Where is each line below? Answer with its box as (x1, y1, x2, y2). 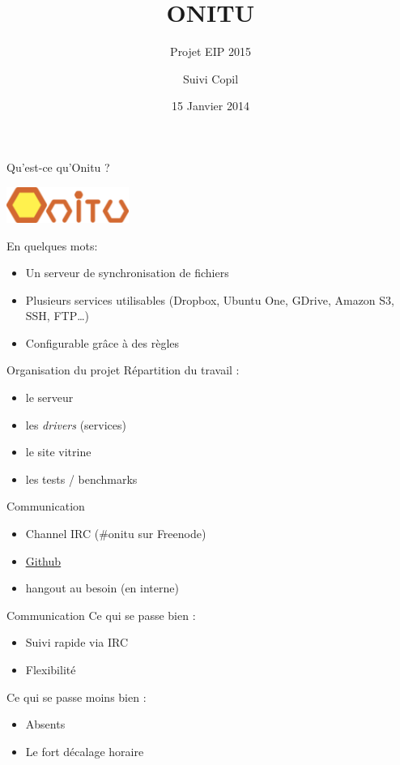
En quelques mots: (6, 237, 98, 254)
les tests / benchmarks (25, 470, 138, 487)
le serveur (25, 389, 74, 406)
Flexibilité (25, 661, 76, 677)
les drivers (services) (25, 416, 126, 433)
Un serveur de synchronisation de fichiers (25, 264, 229, 281)
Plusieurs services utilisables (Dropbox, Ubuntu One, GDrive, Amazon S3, (25, 291, 394, 308)
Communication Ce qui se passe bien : (6, 606, 196, 623)
